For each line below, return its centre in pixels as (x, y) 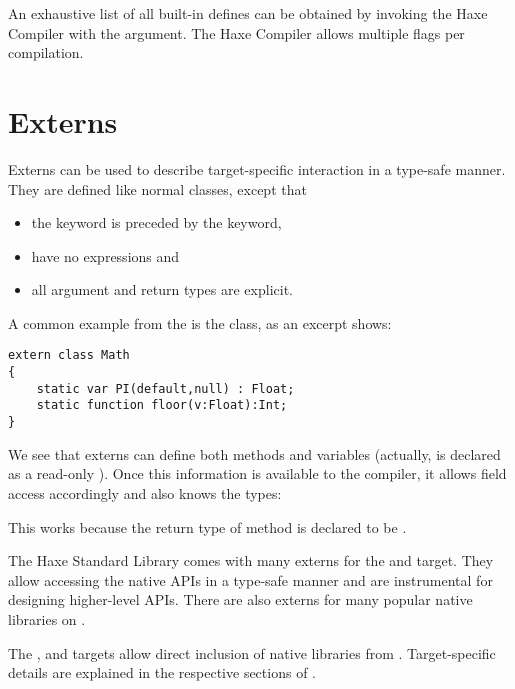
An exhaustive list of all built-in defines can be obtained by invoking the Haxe (248, 13)
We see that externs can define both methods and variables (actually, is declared (254, 453)
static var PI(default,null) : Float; (165, 388)
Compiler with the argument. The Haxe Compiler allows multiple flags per (236, 32)
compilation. (46, 52)
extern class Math (69, 355)
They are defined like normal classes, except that (157, 188)
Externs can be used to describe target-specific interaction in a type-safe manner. (257, 168)
